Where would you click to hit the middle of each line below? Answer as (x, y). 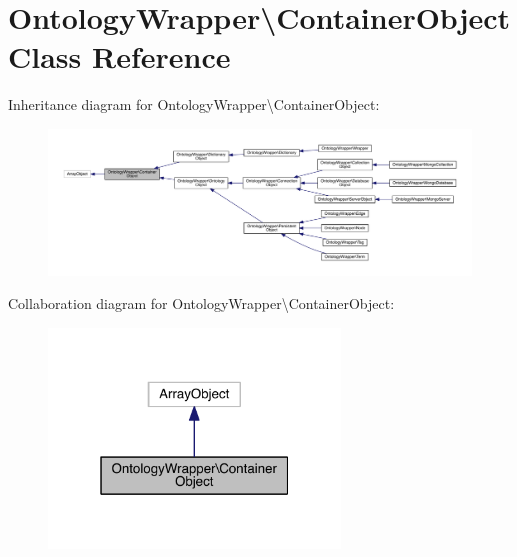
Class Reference (119, 56)
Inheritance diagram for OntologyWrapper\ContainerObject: (194, 104)
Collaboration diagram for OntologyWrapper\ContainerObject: (201, 303)
